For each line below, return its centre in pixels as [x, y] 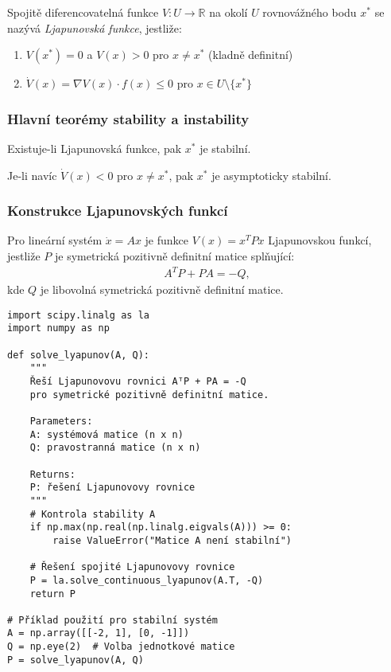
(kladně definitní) [251, 55]
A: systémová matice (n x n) [106, 434]
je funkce [167, 240]
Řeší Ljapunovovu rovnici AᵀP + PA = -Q [138, 381]
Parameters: [61, 421]
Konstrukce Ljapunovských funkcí [118, 211]
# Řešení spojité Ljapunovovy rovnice [132, 567]
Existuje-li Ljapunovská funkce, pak [95, 148]
